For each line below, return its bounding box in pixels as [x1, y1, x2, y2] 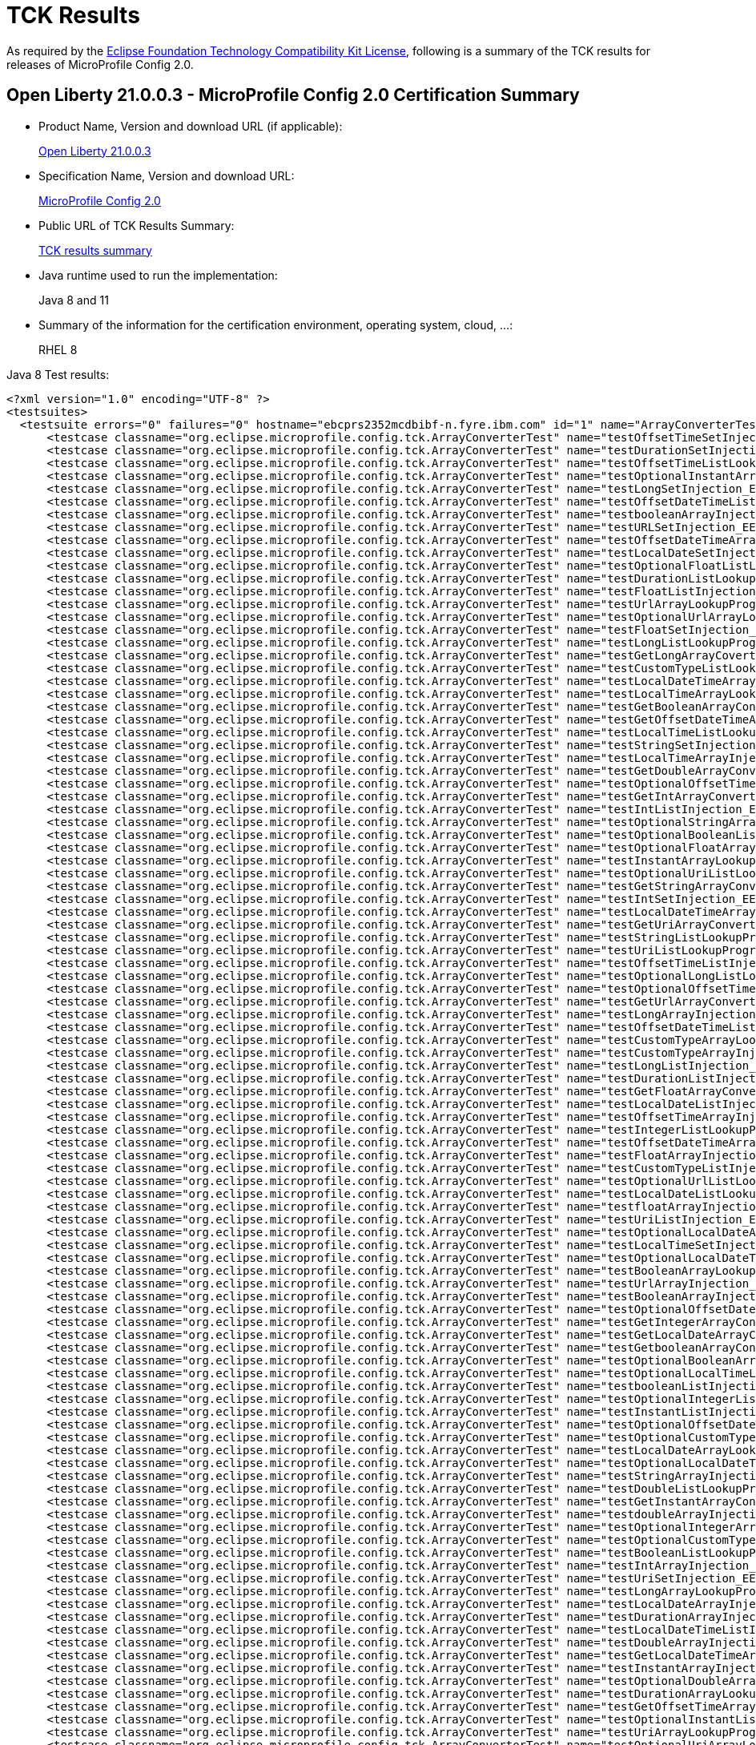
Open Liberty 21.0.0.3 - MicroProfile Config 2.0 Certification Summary [6, 85, 580, 106]
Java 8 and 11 [38, 292, 109, 307]
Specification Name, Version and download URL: [38, 168, 295, 183]
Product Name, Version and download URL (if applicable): [38, 119, 343, 133]
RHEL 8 [38, 342, 78, 357]
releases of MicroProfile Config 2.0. [6, 57, 194, 71]
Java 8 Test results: [6, 367, 110, 381]
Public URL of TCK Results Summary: [38, 218, 235, 232]
